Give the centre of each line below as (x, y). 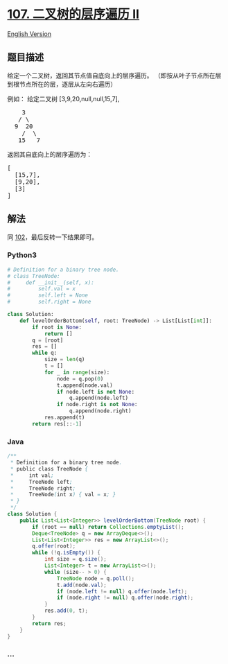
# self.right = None (49, 302)
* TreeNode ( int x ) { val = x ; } (63, 495)
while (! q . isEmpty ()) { (66, 553)
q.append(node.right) (100, 411)
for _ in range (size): (77, 372)
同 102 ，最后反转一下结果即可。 (53, 237)
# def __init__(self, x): (51, 282)
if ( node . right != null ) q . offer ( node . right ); (125, 598)
